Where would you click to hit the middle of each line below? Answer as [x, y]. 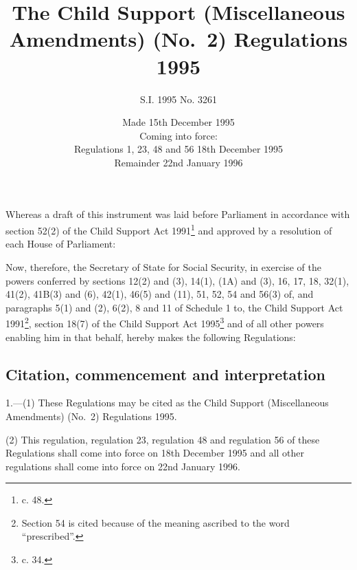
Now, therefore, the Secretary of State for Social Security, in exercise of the [164, 266]
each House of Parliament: [61, 244]
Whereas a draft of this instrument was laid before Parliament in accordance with [178, 214]
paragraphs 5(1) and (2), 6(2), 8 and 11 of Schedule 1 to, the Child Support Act [174, 307]
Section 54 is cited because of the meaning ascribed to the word [156, 522]
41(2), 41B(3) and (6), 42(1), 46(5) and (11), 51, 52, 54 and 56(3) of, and [160, 294]
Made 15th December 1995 [178, 122]
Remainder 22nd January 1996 [178, 162]
